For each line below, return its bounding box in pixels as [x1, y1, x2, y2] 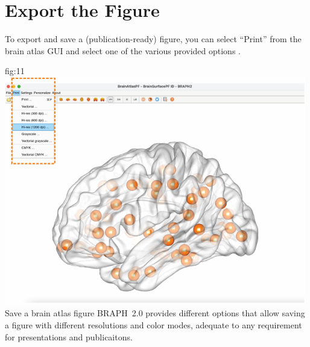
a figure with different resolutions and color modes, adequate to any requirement [5, 319, 302, 331]
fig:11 [5, 64, 25, 77]
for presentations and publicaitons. [5, 330, 133, 343]
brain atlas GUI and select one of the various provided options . [5, 44, 241, 57]
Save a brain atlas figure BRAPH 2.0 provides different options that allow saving [5, 307, 305, 319]
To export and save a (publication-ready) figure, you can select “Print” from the [5, 33, 302, 45]
